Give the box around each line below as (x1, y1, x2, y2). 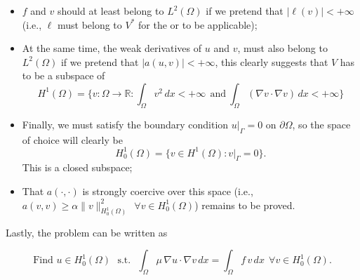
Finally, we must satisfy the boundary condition (22, 116, 229, 131)
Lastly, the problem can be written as (6, 225, 168, 239)
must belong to (57, 17, 122, 32)
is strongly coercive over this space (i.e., (82, 184, 253, 199)
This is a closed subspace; (22, 160, 133, 175)
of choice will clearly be (22, 132, 123, 147)
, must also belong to (237, 41, 328, 55)
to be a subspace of (22, 68, 105, 83)
